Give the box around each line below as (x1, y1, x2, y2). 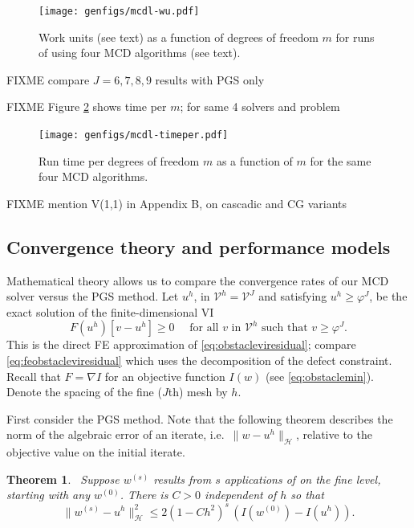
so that (290, 486, 324, 503)
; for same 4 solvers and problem (180, 98, 340, 115)
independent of (205, 486, 277, 503)
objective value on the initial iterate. (6, 444, 185, 460)
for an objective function (104, 367, 225, 384)
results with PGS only (155, 71, 265, 88)
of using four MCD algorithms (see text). (39, 44, 241, 61)
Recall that (6, 367, 61, 384)
